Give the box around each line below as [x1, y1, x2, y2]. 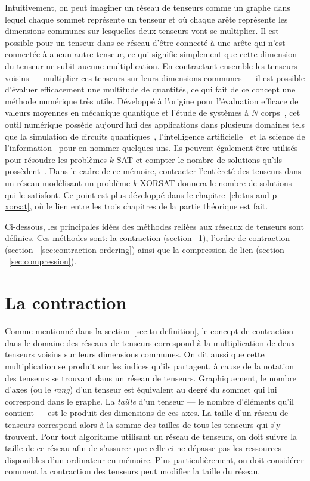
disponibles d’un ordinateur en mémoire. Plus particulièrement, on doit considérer [5, 453, 304, 465]
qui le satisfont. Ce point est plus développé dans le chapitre [5, 188, 225, 201]
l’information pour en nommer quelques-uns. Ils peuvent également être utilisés [5, 141, 298, 154]
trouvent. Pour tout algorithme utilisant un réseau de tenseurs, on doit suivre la [5, 430, 297, 442]
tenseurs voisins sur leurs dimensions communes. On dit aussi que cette [5, 348, 265, 360]
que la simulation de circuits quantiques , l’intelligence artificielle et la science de [5, 129, 305, 142]
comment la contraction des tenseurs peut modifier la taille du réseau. [5, 465, 261, 477]
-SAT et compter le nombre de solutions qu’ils [114, 153, 282, 165]
